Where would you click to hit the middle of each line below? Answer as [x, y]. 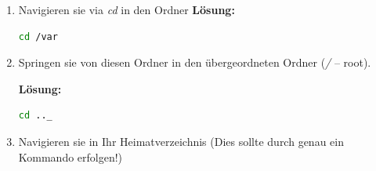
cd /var [38, 36]
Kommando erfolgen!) [70, 156]
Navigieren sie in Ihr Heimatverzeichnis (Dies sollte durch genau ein [181, 141]
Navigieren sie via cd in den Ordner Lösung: [127, 9]
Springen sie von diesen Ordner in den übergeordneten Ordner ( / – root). [195, 62]
